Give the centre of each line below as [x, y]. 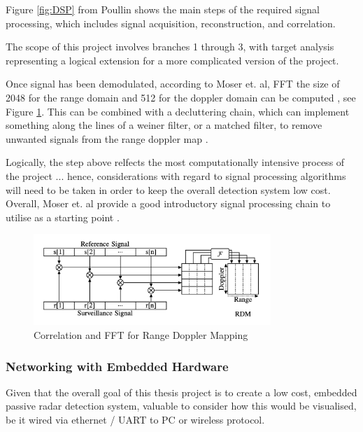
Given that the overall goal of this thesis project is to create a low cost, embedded [181, 392]
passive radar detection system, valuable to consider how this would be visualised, [181, 406]
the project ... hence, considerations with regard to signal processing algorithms [176, 175]
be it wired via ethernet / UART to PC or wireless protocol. [135, 420]
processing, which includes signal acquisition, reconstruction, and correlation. [171, 23]
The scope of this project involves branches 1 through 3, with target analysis [170, 47]
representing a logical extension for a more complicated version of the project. [172, 60]
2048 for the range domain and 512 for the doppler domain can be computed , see [181, 97]
